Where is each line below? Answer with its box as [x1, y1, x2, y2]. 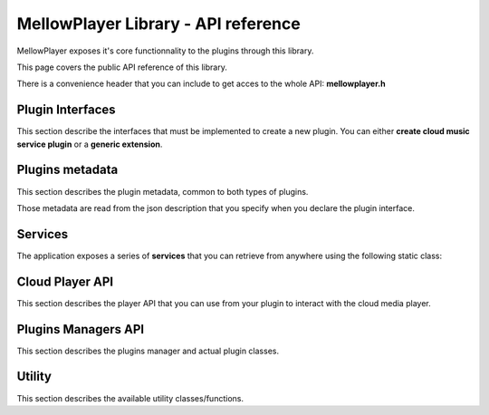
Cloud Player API [16, 274, 113, 289]
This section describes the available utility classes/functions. [16, 392, 244, 403]
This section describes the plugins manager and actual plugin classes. [16, 345, 280, 356]
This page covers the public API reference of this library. [16, 62, 228, 72]
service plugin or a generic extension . [16, 139, 163, 150]
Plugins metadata [16, 162, 119, 178]
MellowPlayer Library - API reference [16, 14, 301, 34]
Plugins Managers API [16, 322, 145, 337]
